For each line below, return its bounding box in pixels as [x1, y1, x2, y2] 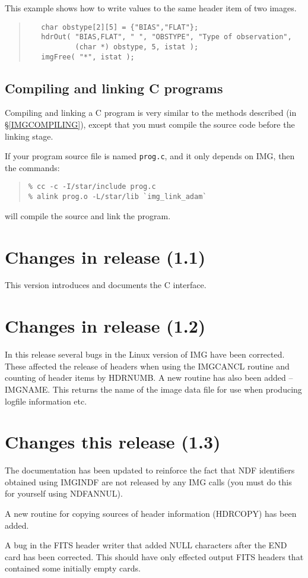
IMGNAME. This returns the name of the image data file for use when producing [5, 383, 302, 395]
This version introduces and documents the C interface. [5, 279, 207, 291]
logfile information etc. [5, 394, 87, 407]
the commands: [5, 161, 60, 173]
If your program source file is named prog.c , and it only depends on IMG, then [5, 150, 295, 162]
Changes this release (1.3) [5, 429, 221, 454]
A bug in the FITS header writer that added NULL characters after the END [5, 539, 287, 551]
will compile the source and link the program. [5, 209, 171, 222]
